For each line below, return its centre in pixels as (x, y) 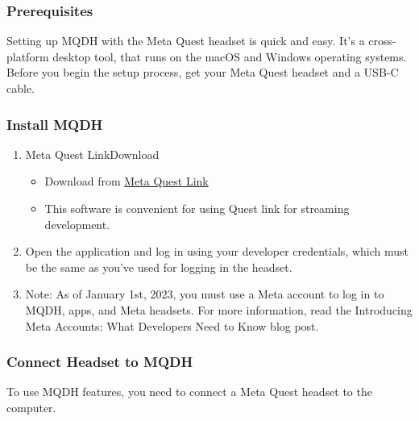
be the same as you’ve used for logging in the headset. (159, 267)
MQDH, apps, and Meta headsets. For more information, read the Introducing (219, 309)
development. (77, 224)
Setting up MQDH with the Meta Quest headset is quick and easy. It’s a (186, 41)
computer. (31, 407)
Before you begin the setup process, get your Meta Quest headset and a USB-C (203, 72)
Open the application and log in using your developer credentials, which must (217, 251)
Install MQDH (55, 124)
